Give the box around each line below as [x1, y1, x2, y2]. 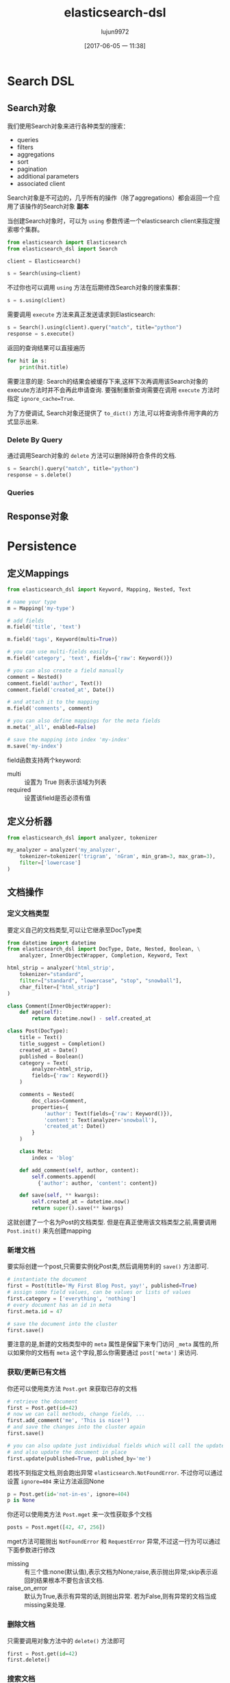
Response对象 [7, 510, 69, 522]
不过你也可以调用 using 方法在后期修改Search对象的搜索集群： [7, 283, 184, 292]
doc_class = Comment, [31, 1097, 88, 1104]
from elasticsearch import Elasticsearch [7, 239, 127, 246]
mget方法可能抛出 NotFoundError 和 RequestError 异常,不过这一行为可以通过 [7, 1537, 221, 1546]
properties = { [31, 1104, 69, 1111]
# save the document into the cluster [7, 1320, 118, 1327]
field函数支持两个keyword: [7, 756, 82, 764]
